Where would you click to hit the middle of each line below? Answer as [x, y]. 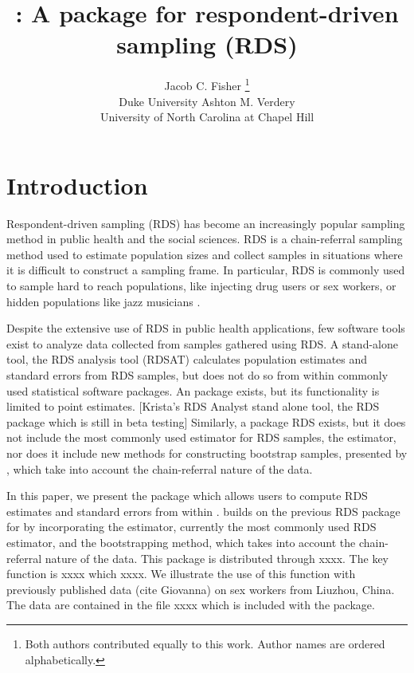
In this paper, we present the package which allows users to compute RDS [187, 496]
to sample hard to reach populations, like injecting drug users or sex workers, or [201, 286]
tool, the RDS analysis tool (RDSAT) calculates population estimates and [187, 359]
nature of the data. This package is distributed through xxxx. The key [217, 558]
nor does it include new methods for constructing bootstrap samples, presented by [207, 453]
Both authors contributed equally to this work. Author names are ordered [205, 643]
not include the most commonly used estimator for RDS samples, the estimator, [201, 437]
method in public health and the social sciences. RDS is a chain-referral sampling [205, 239]
